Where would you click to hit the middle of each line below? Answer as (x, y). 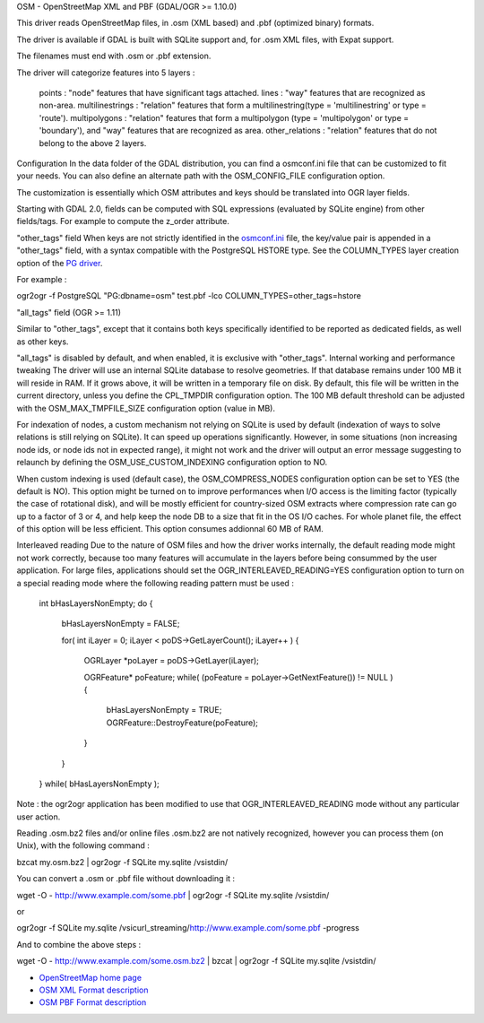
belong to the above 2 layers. (93, 143)
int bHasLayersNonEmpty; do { (96, 603)
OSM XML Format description (94, 990)
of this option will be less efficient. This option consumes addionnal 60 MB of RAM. (170, 529)
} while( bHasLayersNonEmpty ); (99, 784)
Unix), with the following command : (83, 845)
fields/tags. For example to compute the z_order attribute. (123, 221)
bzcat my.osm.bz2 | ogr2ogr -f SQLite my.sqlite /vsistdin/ (122, 862)
